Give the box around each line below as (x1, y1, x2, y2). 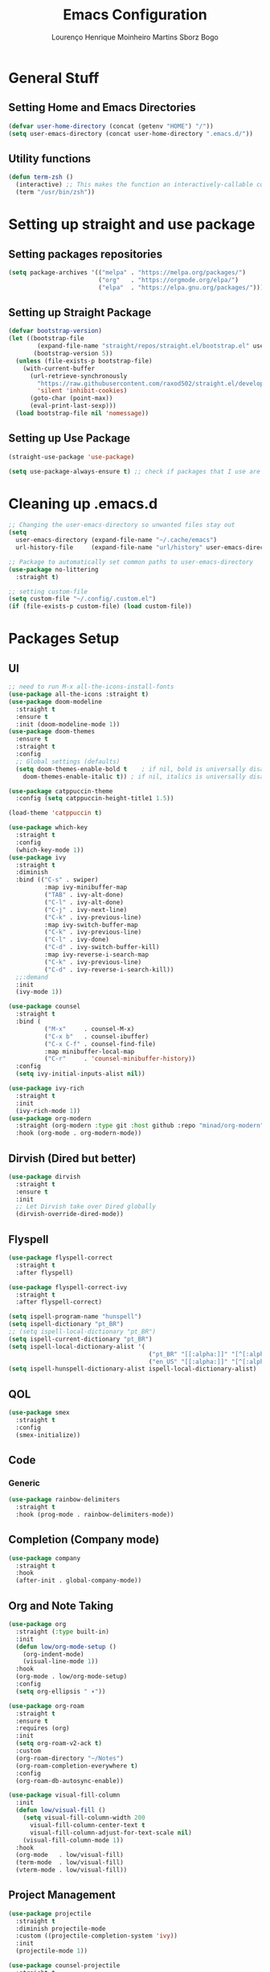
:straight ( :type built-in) (15, 1627, 110, 1636)
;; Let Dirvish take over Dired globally (15, 1202, 157, 1211)
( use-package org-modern (8, 1114, 92, 1123)
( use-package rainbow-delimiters (8, 1496, 121, 1504)
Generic (8, 1477, 40, 1489)
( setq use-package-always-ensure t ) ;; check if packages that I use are (8, 467, 261, 475)
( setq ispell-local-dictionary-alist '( (8, 1342, 146, 1350)
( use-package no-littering (8, 565, 99, 573)
